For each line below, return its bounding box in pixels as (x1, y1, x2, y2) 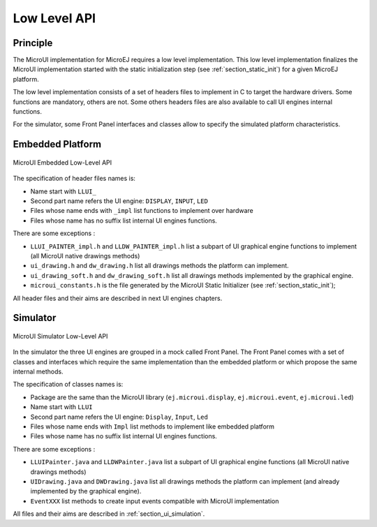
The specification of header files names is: (13, 175, 136, 183)
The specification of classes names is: (13, 380, 124, 389)
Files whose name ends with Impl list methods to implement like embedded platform (30, 422, 275, 431)
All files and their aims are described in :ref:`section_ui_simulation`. (13, 510, 205, 518)
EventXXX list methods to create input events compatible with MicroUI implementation (30, 496, 279, 505)
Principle (13, 37, 53, 49)
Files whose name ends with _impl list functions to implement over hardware (30, 207, 254, 215)
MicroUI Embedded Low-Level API (13, 158, 112, 167)
